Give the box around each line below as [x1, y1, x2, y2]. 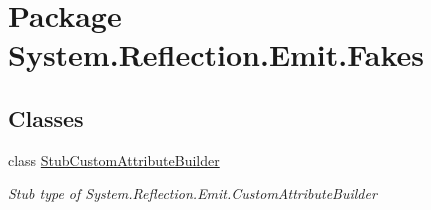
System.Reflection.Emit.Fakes [8, 34, 425, 75]
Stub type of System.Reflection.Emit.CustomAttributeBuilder [8, 183, 377, 204]
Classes [8, 102, 84, 133]
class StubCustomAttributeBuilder [8, 149, 220, 170]
